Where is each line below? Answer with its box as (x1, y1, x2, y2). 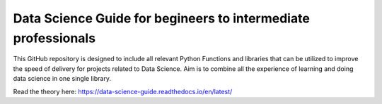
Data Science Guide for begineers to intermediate (13, 11, 311, 26)
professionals (13, 30, 95, 46)
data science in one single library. (13, 74, 111, 83)
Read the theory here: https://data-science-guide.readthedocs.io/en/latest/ (13, 87, 233, 96)
